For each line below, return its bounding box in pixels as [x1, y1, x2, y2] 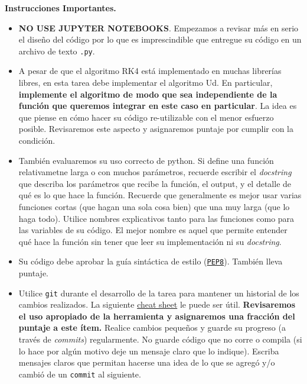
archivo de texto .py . [18, 44, 95, 57]
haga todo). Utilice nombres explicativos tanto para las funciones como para [18, 212, 295, 224]
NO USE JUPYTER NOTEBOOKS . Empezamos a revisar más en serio [18, 21, 299, 34]
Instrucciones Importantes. [5, 2, 116, 14]
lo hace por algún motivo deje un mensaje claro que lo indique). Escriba [18, 344, 279, 357]
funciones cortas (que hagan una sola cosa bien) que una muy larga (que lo [18, 200, 290, 212]
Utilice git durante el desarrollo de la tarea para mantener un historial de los [18, 286, 299, 299]
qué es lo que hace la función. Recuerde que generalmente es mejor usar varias [18, 189, 302, 201]
